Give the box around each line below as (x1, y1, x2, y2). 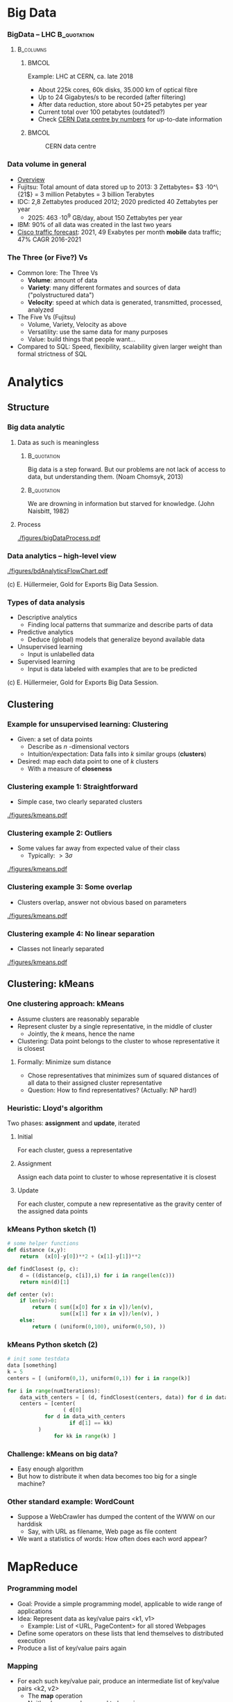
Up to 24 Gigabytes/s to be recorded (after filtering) (37, 93, 186, 101)
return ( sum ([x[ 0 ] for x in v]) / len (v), (32, 1304, 154, 1311)
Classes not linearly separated (17, 945, 105, 953)
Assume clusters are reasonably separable (17, 1015, 140, 1023)
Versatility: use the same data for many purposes (27, 328, 169, 336)
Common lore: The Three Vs (17, 269, 98, 277)
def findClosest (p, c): (7, 1265, 79, 1272)
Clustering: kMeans (7, 978, 95, 990)
